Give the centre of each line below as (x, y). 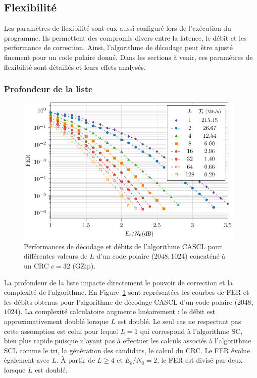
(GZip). (84, 265)
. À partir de (76, 360)
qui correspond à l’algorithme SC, (191, 331)
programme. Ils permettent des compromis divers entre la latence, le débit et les (125, 37)
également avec (27, 360)
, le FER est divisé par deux (200, 360)
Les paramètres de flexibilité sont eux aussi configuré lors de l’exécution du (118, 28)
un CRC (36, 265)
